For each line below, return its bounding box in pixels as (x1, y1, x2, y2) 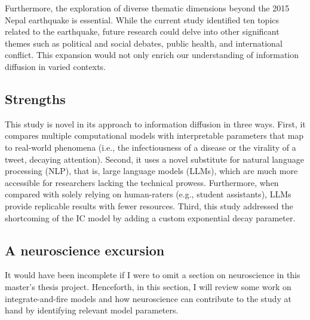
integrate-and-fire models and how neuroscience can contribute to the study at (5, 292, 291, 304)
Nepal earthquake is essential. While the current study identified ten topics (5, 13, 280, 26)
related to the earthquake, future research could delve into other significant (5, 25, 280, 38)
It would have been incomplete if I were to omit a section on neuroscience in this (5, 269, 300, 281)
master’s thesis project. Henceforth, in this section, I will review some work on (5, 280, 291, 292)
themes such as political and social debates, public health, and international (5, 36, 283, 49)
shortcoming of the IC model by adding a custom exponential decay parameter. (5, 211, 296, 224)
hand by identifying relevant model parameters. (5, 304, 179, 316)
